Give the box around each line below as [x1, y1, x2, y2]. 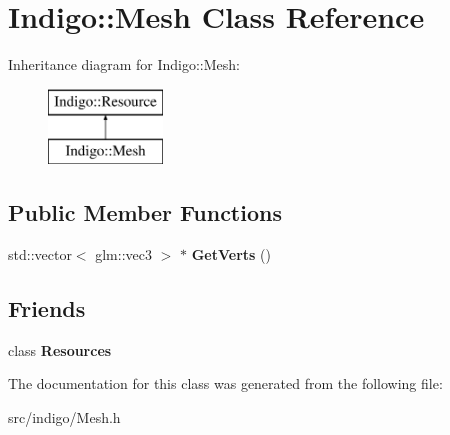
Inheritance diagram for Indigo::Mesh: [8, 54, 241, 75]
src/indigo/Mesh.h [8, 407, 121, 428]
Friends [8, 293, 86, 324]
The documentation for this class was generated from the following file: [8, 373, 443, 394]
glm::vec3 [95, 244, 152, 265]
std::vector [8, 244, 72, 265]
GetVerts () [191, 244, 271, 265]
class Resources [8, 339, 112, 360]
